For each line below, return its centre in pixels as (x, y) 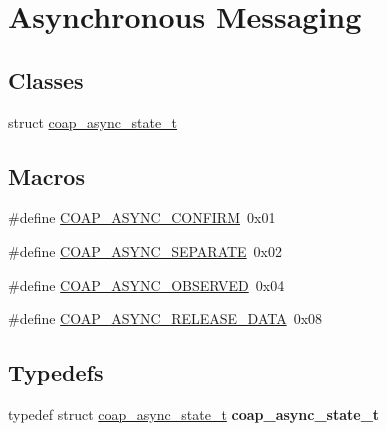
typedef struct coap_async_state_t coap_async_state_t (194, 413)
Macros (46, 175)
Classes (46, 79)
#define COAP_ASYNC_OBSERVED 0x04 (146, 284)
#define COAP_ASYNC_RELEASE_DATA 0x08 (165, 318)
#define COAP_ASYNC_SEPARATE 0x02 (145, 250)
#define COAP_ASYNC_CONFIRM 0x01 (142, 217)
